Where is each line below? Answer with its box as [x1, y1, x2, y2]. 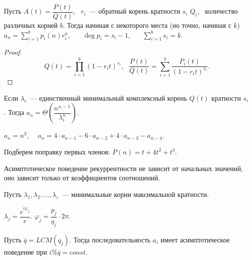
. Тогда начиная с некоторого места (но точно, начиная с [63, 20, 231, 30]
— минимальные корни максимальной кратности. [62, 189, 209, 199]
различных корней [4, 20, 58, 30]
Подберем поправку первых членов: [4, 146, 110, 156]
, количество [197, 6, 238, 16]
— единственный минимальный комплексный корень [30, 92, 187, 103]
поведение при [4, 246, 47, 257]
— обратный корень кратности [89, 6, 180, 16]
